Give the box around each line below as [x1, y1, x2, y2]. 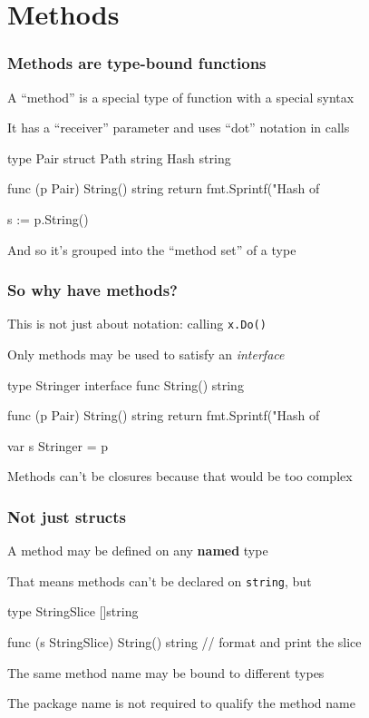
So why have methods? [7, 279, 178, 301]
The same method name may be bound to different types [7, 663, 325, 682]
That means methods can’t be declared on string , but [7, 571, 312, 590]
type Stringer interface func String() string [7, 375, 244, 394]
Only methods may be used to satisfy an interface [7, 345, 285, 364]
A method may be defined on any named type [7, 541, 268, 560]
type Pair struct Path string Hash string [7, 148, 231, 167]
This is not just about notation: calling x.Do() [7, 314, 267, 333]
